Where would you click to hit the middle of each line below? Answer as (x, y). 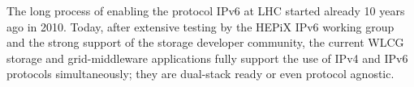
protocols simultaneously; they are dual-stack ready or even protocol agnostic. (201, 74)
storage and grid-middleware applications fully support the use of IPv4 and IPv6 (207, 58)
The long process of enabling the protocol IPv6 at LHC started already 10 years (206, 10)
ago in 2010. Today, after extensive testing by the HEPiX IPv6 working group (201, 26)
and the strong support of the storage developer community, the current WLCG (205, 42)
